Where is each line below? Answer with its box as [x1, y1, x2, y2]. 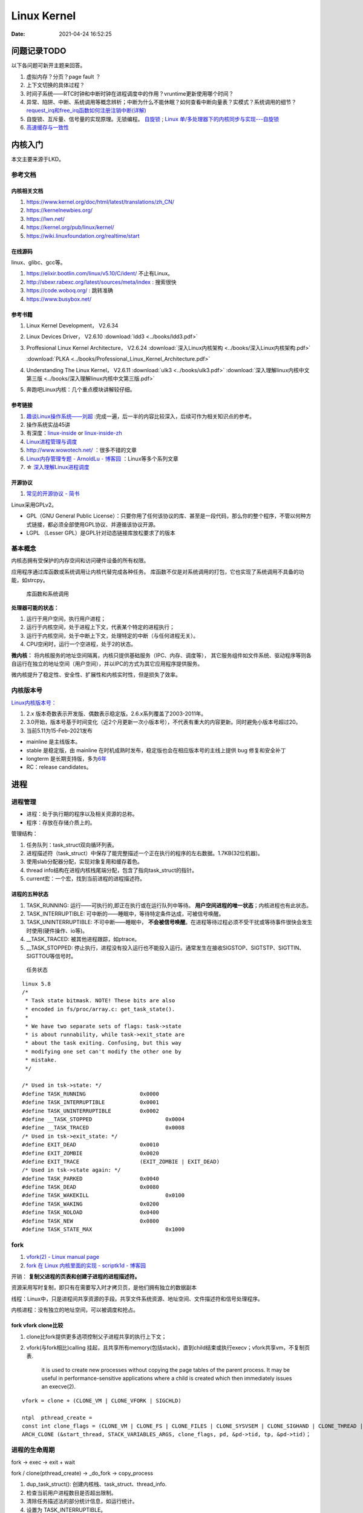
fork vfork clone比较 [11, 1322, 64, 1329]
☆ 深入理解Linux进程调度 [26, 464, 90, 471]
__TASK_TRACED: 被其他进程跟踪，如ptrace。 [26, 936, 140, 943]
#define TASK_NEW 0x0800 [22, 1217, 160, 1224]
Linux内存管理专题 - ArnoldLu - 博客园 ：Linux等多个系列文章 [26, 455, 178, 462]
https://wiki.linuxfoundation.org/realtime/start [26, 232, 140, 239]
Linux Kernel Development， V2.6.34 [26, 321, 119, 329]
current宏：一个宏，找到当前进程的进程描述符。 [26, 875, 145, 882]
